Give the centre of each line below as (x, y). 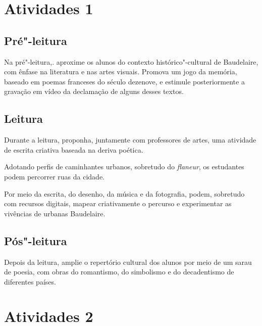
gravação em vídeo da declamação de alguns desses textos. (94, 91)
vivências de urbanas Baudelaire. (55, 213)
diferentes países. (30, 281)
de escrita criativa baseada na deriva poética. (74, 149)
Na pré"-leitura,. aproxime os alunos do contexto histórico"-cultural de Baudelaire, (131, 61)
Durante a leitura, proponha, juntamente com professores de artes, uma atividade (130, 140)
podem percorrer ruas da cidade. (55, 176)
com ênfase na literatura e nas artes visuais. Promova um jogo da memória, (121, 72)
